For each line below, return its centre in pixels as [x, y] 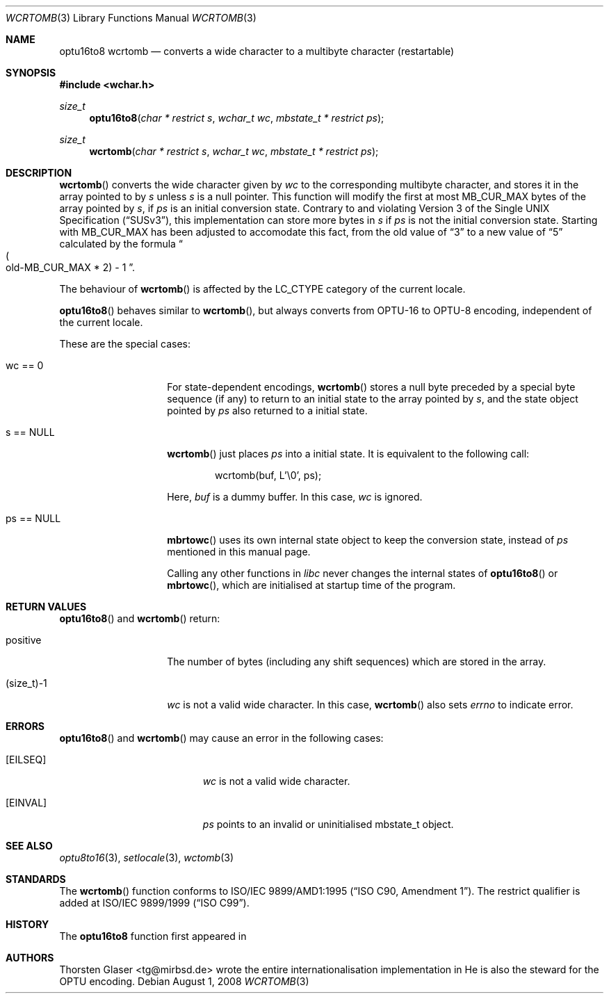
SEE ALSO [29, 846]
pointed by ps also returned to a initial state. [267, 411]
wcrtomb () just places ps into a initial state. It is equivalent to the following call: [348, 454]
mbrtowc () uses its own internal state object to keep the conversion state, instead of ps [368, 540]
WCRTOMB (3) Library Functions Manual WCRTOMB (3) [131, 18]
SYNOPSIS [31, 73]
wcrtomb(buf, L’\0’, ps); [268, 475]
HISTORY [27, 924]
